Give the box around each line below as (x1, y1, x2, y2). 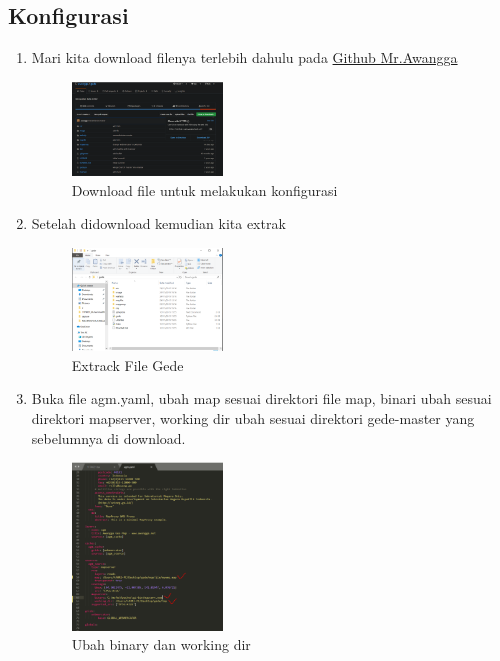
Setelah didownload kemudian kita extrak (31, 213, 286, 234)
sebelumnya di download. (31, 427, 186, 448)
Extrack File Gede (71, 354, 184, 375)
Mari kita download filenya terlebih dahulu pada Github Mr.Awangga (31, 47, 458, 68)
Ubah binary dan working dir (71, 634, 251, 655)
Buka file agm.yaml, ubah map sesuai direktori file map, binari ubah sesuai (31, 388, 492, 409)
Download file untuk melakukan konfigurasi (71, 179, 338, 200)
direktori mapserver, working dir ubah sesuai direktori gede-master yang (31, 408, 475, 429)
